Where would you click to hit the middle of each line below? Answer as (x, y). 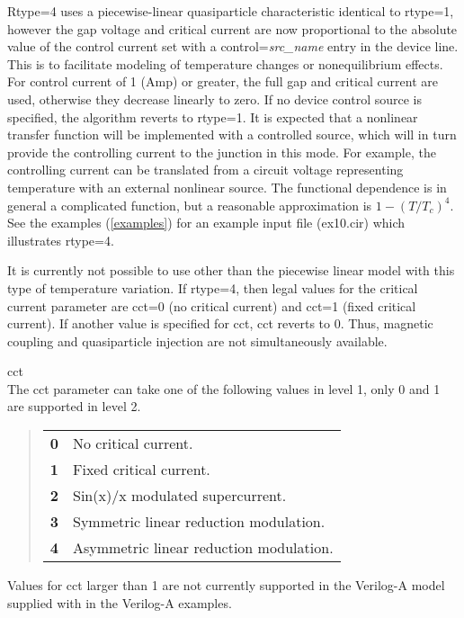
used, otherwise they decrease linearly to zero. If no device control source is (215, 99)
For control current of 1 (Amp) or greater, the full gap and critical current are (223, 81)
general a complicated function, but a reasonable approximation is (190, 205)
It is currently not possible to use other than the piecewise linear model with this (231, 270)
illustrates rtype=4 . (61, 240)
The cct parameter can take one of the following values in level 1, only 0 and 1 (224, 388)
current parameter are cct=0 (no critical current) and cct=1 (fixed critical (212, 305)
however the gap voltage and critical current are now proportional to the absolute (232, 28)
